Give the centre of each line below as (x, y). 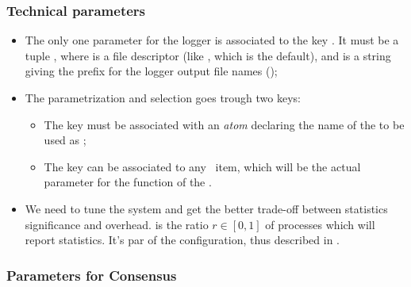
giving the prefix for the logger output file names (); (151, 71)
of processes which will (320, 224)
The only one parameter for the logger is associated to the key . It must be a (212, 40)
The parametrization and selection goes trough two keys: (163, 98)
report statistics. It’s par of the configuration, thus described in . (182, 240)
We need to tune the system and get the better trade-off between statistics (206, 208)
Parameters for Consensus (92, 275)
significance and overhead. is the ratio (117, 224)
